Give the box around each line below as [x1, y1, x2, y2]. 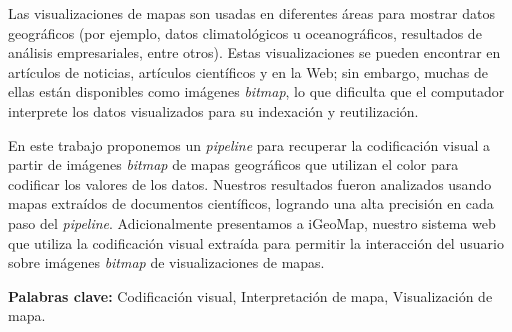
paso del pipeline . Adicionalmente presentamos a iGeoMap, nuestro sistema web [8, 212, 496, 233]
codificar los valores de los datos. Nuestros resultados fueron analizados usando [8, 173, 492, 194]
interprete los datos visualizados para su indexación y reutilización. [8, 100, 419, 121]
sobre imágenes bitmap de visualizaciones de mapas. [8, 252, 325, 273]
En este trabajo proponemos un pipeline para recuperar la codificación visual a [8, 134, 490, 155]
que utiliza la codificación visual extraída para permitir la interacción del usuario [8, 232, 504, 253]
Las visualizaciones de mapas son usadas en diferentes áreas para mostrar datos [8, 3, 495, 23]
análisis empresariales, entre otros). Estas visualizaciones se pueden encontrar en [8, 42, 501, 63]
